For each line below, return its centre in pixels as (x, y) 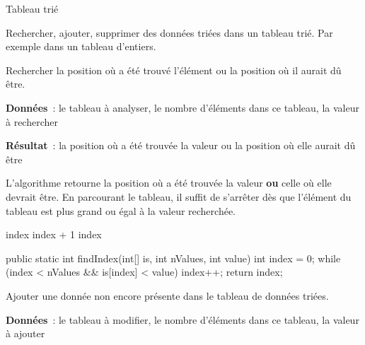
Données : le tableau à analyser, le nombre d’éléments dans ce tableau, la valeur (182, 107)
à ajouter (25, 333)
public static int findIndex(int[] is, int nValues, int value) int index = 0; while (173, 258)
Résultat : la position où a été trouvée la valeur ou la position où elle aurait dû (181, 145)
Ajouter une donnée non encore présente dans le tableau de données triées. (167, 295)
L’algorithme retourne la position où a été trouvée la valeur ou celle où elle (169, 183)
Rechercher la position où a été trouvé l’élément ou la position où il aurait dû (174, 70)
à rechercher (32, 121)
